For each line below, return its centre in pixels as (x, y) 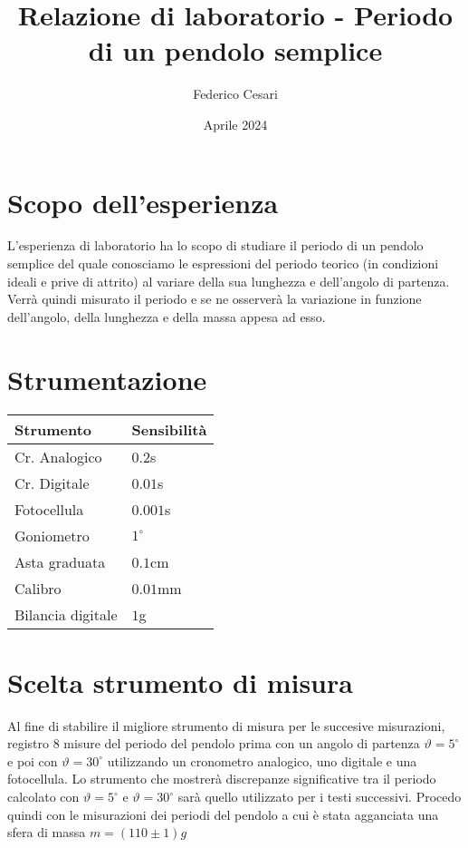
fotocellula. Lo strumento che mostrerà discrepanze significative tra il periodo (222, 779)
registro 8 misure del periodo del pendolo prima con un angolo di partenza (214, 743)
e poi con (33, 760)
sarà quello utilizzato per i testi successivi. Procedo (320, 797)
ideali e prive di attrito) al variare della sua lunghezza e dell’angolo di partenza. (229, 281)
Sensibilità (169, 429)
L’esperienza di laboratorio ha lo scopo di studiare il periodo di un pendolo (215, 245)
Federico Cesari (235, 94)
